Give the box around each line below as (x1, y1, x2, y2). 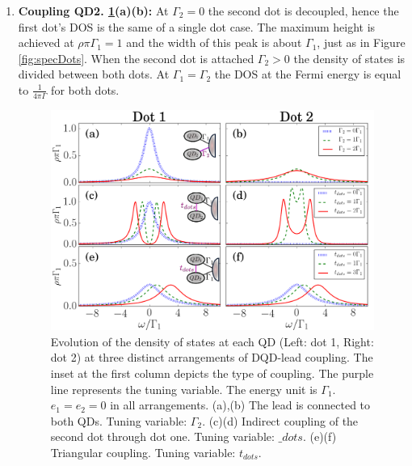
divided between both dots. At (18, 66, 170, 83)
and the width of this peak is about (126, 34, 302, 51)
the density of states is (293, 49, 406, 66)
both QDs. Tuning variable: (50, 412, 187, 429)
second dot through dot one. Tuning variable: (50, 428, 275, 445)
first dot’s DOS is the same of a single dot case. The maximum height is (18, 18, 376, 35)
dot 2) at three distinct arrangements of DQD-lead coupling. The (50, 349, 373, 366)
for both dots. (51, 81, 120, 98)
